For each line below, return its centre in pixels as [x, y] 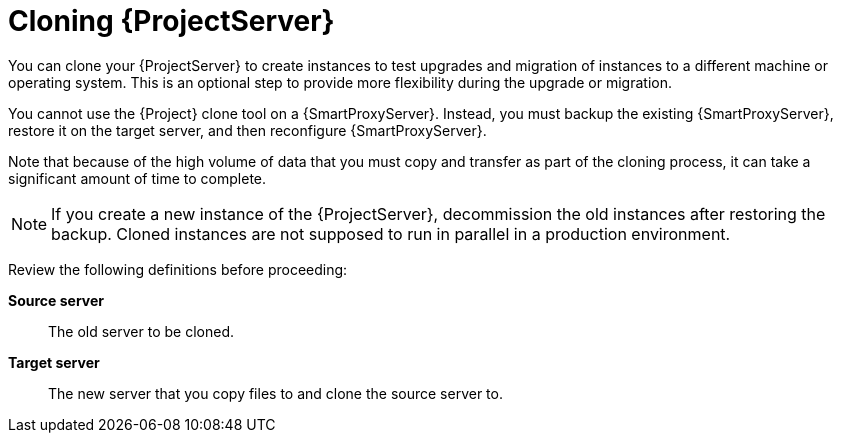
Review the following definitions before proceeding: [178, 269]
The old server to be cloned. [141, 331]
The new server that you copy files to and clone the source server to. [275, 393]
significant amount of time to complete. [137, 178]
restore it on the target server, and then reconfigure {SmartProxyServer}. [247, 130]
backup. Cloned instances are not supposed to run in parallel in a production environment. [391, 233]
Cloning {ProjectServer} [171, 21]
